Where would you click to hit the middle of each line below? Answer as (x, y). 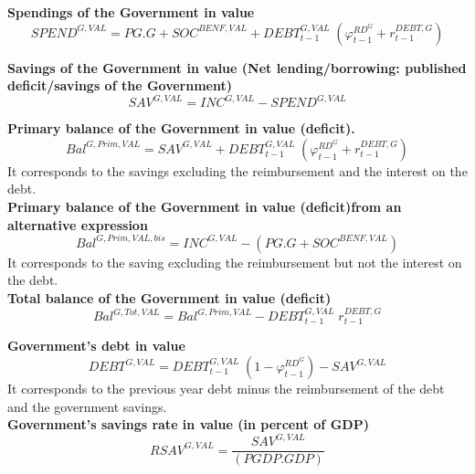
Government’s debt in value (96, 346)
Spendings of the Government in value (131, 12)
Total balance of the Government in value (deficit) (169, 297)
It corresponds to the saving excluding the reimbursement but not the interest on (235, 262)
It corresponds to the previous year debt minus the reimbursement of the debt (226, 389)
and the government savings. (87, 406)
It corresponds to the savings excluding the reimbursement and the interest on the (237, 170)
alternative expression (78, 224)
